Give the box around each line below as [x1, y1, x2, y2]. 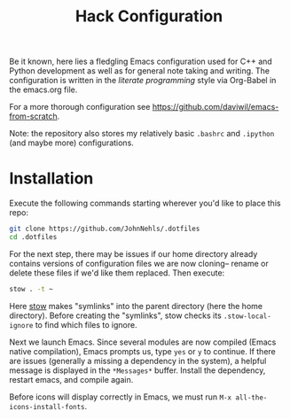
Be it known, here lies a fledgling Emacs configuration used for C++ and [9, 56, 272, 67]
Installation [9, 168, 94, 189]
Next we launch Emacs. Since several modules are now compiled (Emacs [9, 337, 277, 347]
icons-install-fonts [9, 402, 86, 411]
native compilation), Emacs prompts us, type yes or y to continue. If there [9, 345, 277, 356]
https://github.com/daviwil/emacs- [152, 102, 279, 113]
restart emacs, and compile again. [9, 374, 134, 384]
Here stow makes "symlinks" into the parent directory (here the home [9, 300, 263, 311]
